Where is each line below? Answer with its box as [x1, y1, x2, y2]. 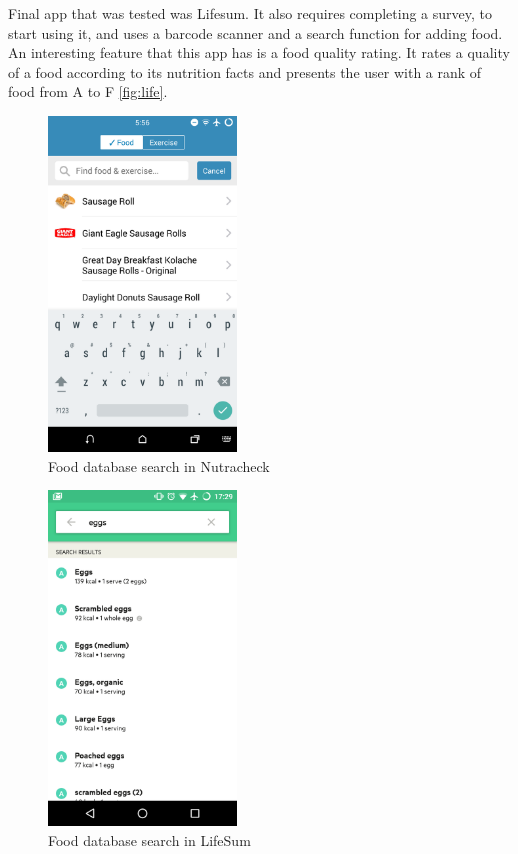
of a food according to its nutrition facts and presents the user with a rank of [8, 61, 482, 82]
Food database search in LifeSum [48, 829, 251, 850]
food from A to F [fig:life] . [8, 81, 168, 102]
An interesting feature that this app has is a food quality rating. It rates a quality [8, 42, 510, 63]
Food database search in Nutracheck [48, 455, 270, 476]
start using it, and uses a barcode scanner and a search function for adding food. [8, 22, 503, 43]
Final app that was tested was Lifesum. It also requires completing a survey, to [8, 3, 493, 23]
